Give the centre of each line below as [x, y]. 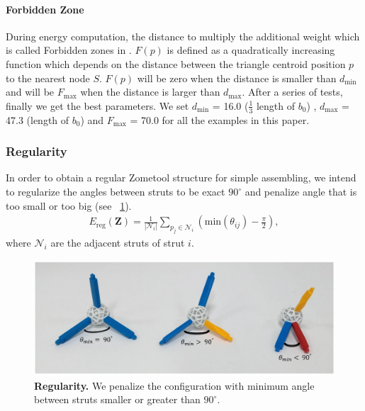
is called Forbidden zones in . [69, 50]
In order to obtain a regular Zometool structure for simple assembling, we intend [181, 178]
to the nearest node [48, 78]
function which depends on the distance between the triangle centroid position [176, 63]
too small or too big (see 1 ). [69, 205]
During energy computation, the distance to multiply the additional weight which [183, 36]
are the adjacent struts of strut [118, 242]
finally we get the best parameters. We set [97, 105]
